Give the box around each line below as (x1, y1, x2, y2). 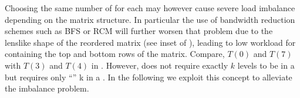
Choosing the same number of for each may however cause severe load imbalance (5, 2, 295, 13)
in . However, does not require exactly (91, 59, 228, 71)
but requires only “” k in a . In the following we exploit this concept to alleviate (5, 70, 292, 83)
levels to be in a (237, 59, 295, 71)
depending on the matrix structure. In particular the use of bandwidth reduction (5, 13, 295, 25)
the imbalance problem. (5, 82, 89, 94)
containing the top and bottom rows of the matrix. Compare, (5, 48, 225, 60)
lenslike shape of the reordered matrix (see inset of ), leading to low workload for (5, 36, 296, 48)
